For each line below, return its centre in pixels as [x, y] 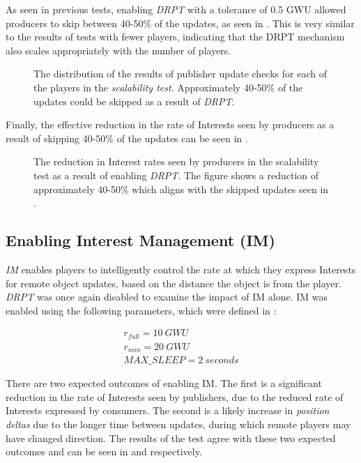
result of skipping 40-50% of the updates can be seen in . [127, 138]
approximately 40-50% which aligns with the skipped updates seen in [181, 189]
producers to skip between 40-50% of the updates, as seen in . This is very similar [180, 23]
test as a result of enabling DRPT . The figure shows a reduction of [176, 175]
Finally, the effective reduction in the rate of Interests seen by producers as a [170, 124]
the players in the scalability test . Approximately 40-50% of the [168, 87]
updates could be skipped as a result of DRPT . [134, 101]
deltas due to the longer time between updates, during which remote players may [178, 424]
